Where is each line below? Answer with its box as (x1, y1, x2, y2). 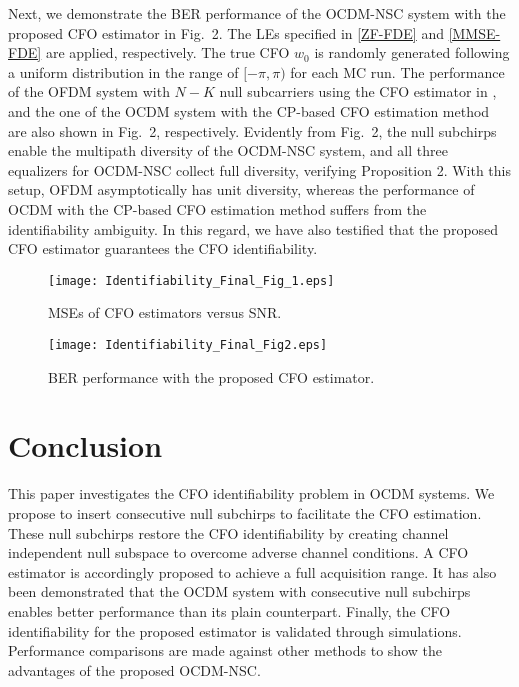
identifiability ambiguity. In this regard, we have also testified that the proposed (8, 218, 499, 239)
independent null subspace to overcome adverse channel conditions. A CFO (8, 542, 469, 563)
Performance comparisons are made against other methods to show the (8, 640, 442, 661)
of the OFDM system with (8, 81, 170, 102)
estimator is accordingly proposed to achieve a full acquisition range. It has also (8, 561, 497, 582)
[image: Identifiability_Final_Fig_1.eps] (48, 273, 335, 288)
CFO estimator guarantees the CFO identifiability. (8, 238, 318, 259)
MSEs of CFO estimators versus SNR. (48, 302, 282, 323)
